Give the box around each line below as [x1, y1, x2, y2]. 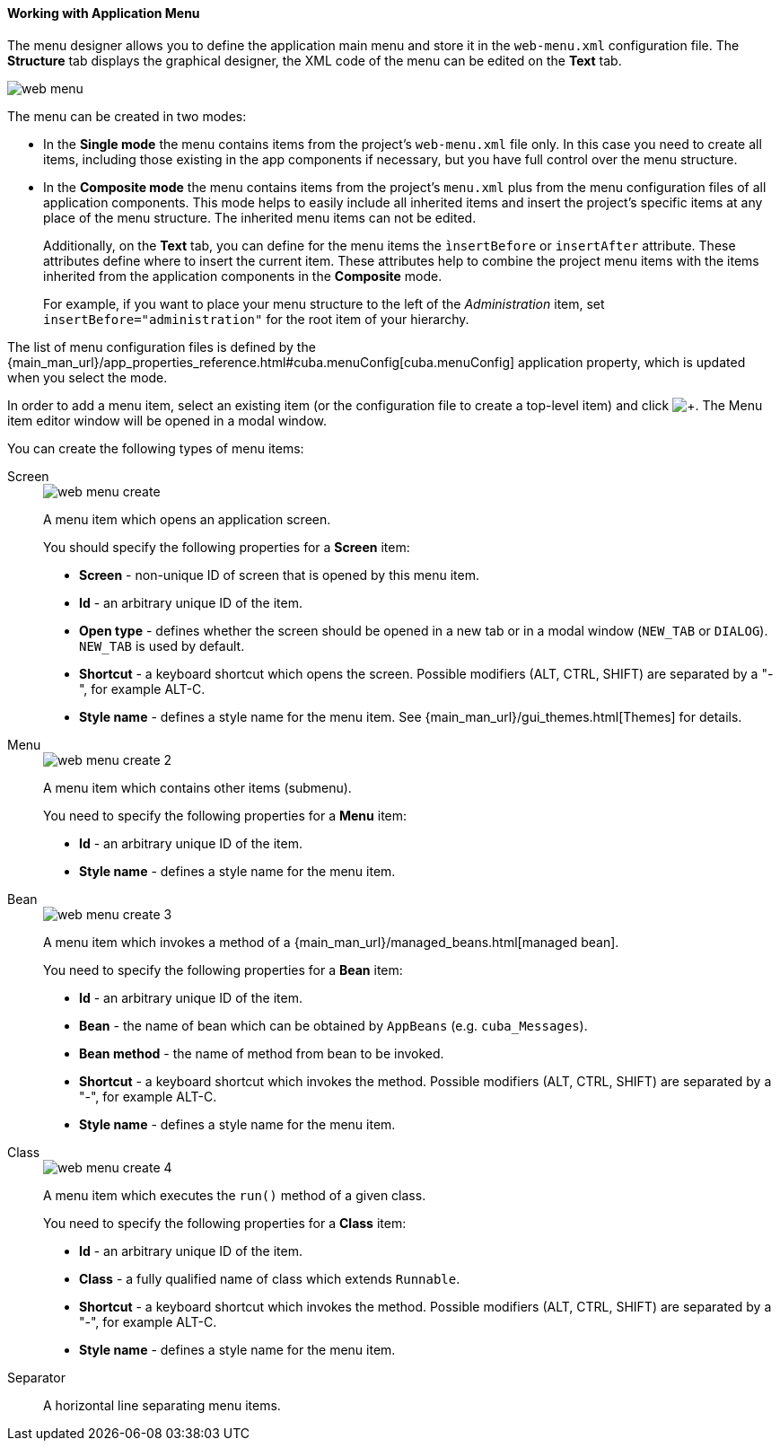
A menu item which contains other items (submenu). [43, 779, 352, 795]
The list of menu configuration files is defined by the [7, 338, 316, 355]
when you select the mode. [7, 369, 168, 385]
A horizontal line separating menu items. [43, 1397, 281, 1413]
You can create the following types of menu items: [7, 440, 304, 456]
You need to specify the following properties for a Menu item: [43, 807, 408, 823]
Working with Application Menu [7, 5, 200, 21]
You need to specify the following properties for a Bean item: [43, 961, 403, 978]
